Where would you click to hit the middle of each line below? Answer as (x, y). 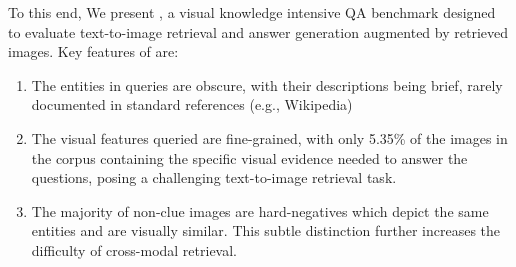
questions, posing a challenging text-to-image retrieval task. (214, 177)
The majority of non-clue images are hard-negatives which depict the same (260, 210)
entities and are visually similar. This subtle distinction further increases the (266, 230)
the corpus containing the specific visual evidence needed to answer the (249, 157)
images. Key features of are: (93, 51)
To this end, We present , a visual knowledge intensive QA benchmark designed (252, 12)
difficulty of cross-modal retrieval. (134, 249)
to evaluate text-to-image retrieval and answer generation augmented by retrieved (258, 31)
